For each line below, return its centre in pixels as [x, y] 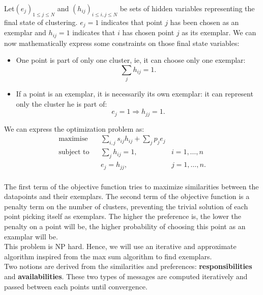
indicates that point [132, 22]
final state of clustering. [41, 22]
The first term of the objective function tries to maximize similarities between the [131, 186]
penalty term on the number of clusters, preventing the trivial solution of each [126, 206]
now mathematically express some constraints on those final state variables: [122, 43]
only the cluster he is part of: [62, 103]
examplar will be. [31, 236]
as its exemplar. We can [219, 32]
